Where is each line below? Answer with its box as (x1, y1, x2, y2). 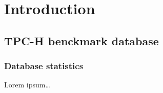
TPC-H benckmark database (4, 33, 159, 48)
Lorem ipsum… (4, 79, 50, 90)
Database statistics (4, 59, 84, 72)
